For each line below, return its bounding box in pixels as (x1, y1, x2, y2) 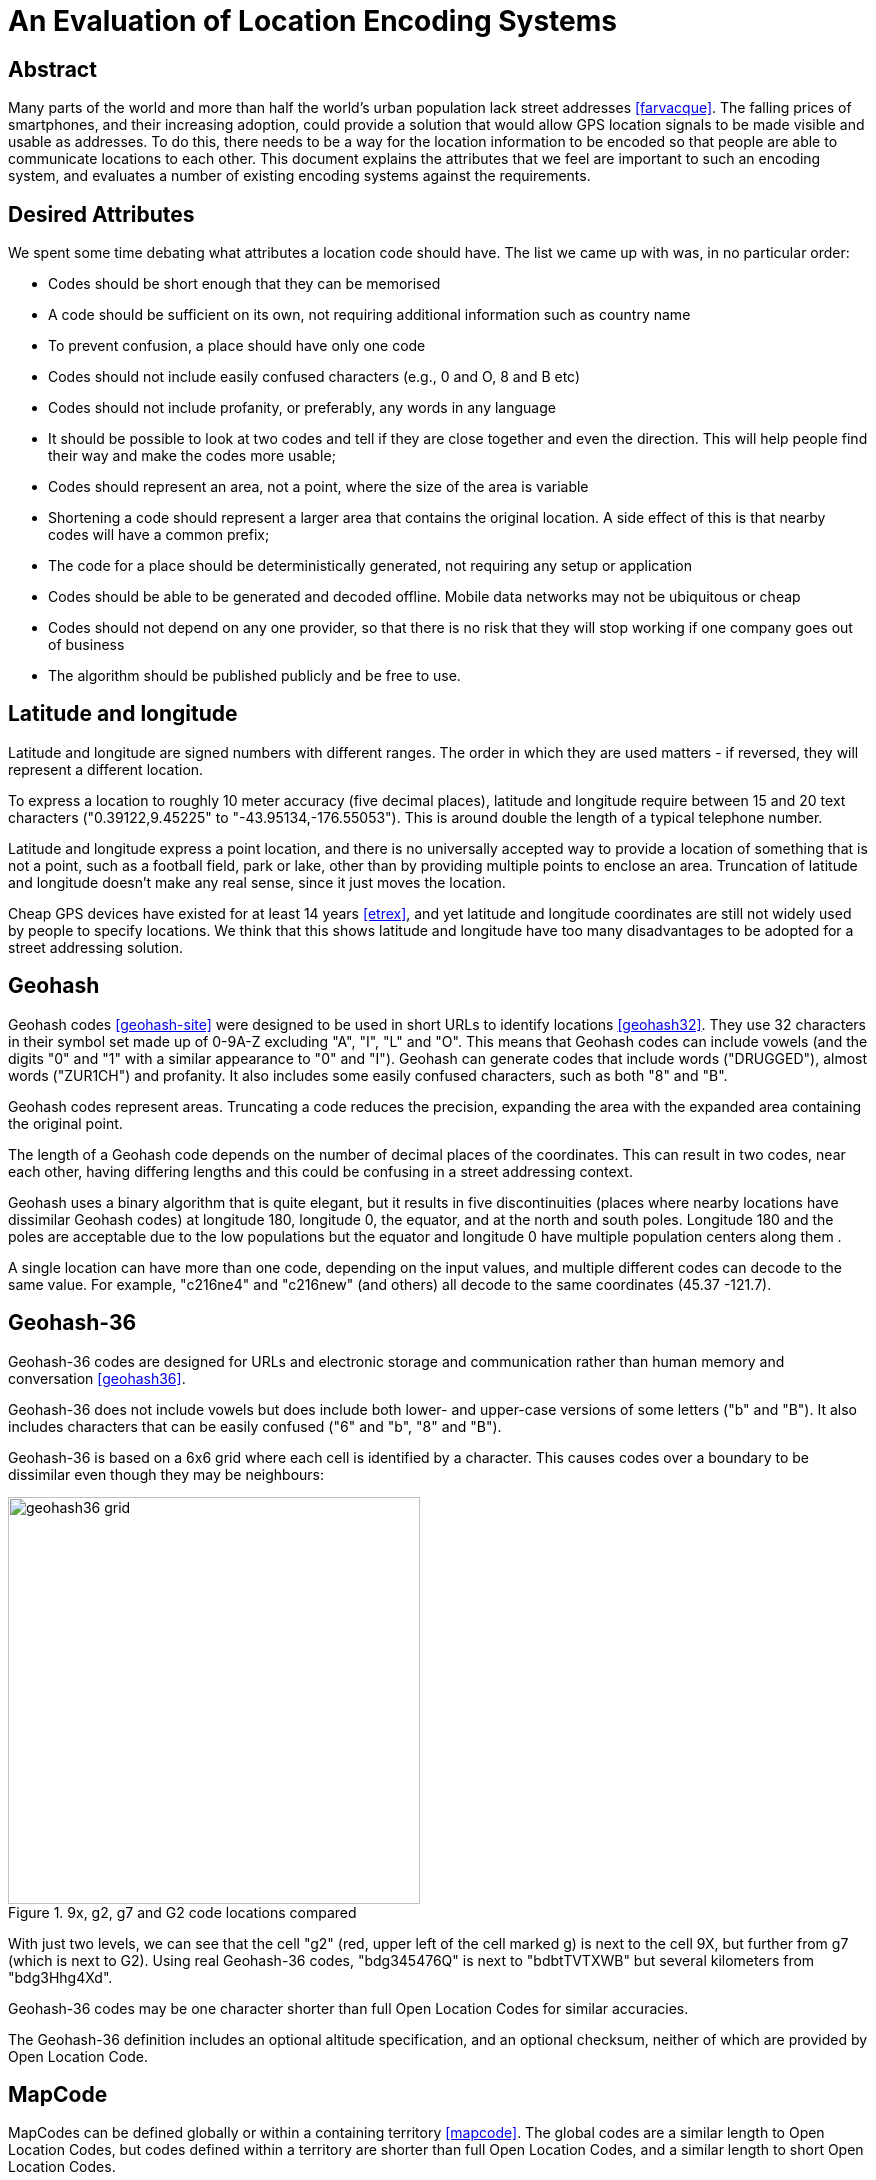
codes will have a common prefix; (48, 526, 270, 544)
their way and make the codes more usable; (48, 447, 336, 465)
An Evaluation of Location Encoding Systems (8, 4, 617, 38)
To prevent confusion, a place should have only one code (48, 337, 426, 355)
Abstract (8, 56, 97, 82)
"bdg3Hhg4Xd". (8, 1968, 113, 1986)
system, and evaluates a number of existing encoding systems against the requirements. (8, 167, 591, 185)
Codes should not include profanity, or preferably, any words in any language (48, 399, 556, 417)
